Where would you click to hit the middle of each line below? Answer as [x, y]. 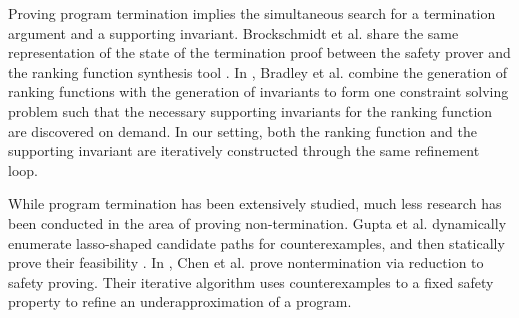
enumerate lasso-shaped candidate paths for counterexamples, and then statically [256, 242]
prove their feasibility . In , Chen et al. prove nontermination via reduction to [246, 262]
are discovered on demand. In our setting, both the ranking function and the [242, 130]
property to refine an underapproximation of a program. [180, 301]
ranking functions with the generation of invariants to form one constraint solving [258, 91]
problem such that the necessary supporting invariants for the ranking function [250, 110]
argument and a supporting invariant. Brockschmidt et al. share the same [233, 32]
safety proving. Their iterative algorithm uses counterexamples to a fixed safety [251, 281]
